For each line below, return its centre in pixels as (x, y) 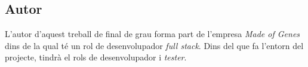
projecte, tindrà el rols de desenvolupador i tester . (96, 57)
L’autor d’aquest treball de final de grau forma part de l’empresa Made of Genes (153, 34)
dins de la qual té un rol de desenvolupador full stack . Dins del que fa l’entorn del (154, 45)
